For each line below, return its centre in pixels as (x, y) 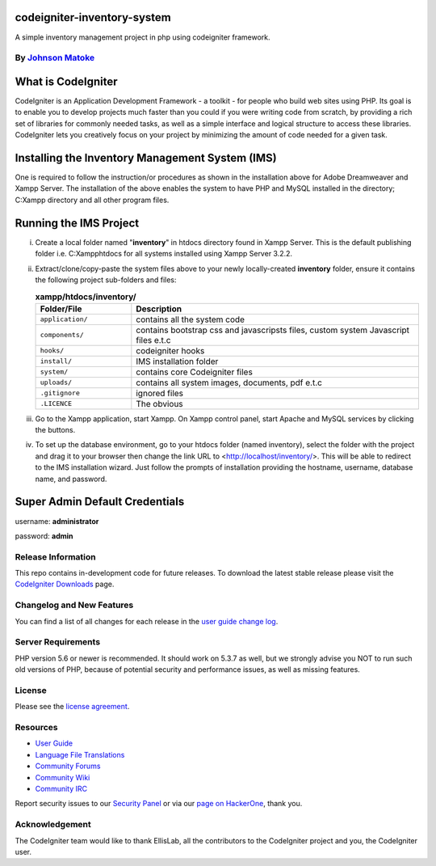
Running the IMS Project (77, 223)
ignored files (160, 393)
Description (159, 309)
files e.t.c (153, 340)
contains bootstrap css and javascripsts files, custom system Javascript (273, 330)
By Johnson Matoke (55, 58)
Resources (36, 728)
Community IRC (61, 788)
